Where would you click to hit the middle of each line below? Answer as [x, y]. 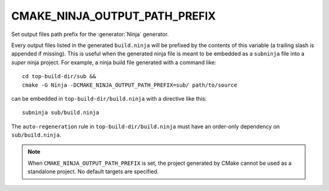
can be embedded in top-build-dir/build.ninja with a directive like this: [109, 98]
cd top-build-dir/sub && [59, 77]
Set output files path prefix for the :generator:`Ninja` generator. [90, 34]
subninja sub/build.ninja [61, 113]
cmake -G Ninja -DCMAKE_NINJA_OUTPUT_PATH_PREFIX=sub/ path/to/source [130, 85]
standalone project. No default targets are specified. [93, 171]
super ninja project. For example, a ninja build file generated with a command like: [114, 62]
